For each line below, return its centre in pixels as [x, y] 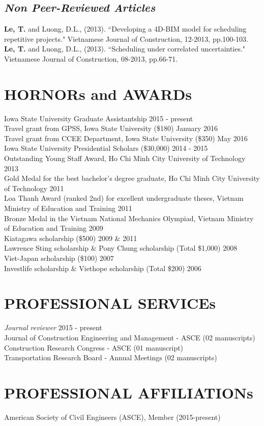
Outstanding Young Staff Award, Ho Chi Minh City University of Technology [125, 158]
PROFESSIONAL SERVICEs [110, 303]
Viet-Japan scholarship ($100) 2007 [59, 258]
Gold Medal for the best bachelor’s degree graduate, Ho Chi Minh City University [132, 178]
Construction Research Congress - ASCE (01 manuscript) [94, 347]
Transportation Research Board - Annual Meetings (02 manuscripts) [111, 357]
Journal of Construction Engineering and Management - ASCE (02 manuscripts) [130, 337]
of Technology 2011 [34, 188]
